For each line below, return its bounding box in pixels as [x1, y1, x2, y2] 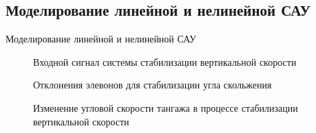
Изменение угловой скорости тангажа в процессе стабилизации [33, 100, 298, 114]
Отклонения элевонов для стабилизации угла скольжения [33, 77, 272, 92]
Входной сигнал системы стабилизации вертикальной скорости [33, 54, 297, 69]
